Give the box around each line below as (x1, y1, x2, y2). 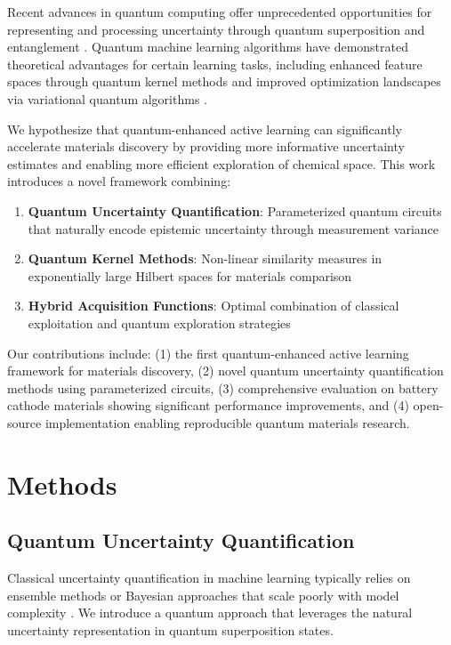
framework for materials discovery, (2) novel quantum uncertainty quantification (7, 361, 444, 380)
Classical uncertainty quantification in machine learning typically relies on (7, 568, 411, 587)
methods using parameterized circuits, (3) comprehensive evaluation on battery (7, 378, 439, 397)
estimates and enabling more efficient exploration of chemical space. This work (7, 154, 436, 173)
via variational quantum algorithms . (7, 89, 207, 108)
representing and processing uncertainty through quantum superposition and (7, 20, 425, 38)
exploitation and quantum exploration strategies (28, 313, 291, 332)
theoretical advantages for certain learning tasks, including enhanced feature (7, 54, 423, 73)
